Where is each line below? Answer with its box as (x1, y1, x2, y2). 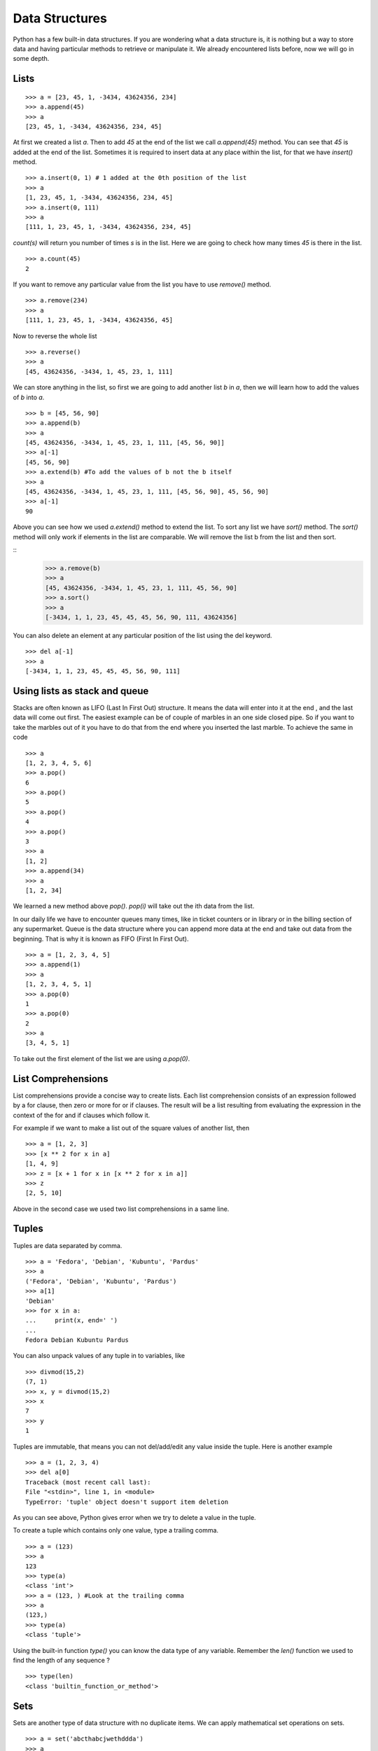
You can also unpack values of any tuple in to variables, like (13, 1352, 185, 1360)
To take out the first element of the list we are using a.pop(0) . (13, 1054, 190, 1063)
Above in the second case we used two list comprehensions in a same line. (13, 1205, 230, 1213)
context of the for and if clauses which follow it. (13, 1111, 150, 1119)
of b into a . (13, 393, 45, 401)
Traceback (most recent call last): (25, 1478, 151, 1486)
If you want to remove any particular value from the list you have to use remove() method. (13, 280, 272, 289)
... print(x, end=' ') (25, 1317, 118, 1324)
